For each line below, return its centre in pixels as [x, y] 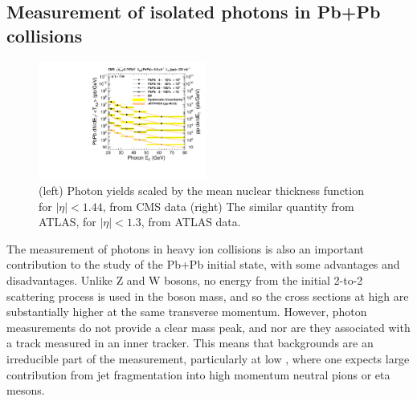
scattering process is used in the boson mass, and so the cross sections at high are [208, 296]
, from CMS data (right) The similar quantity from [228, 206]
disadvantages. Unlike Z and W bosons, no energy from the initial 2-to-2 [185, 279]
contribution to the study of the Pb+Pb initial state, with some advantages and [203, 264]
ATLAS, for [67, 222]
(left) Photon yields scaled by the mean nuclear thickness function [201, 190]
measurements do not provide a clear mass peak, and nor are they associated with [208, 327]
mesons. [26, 390]
